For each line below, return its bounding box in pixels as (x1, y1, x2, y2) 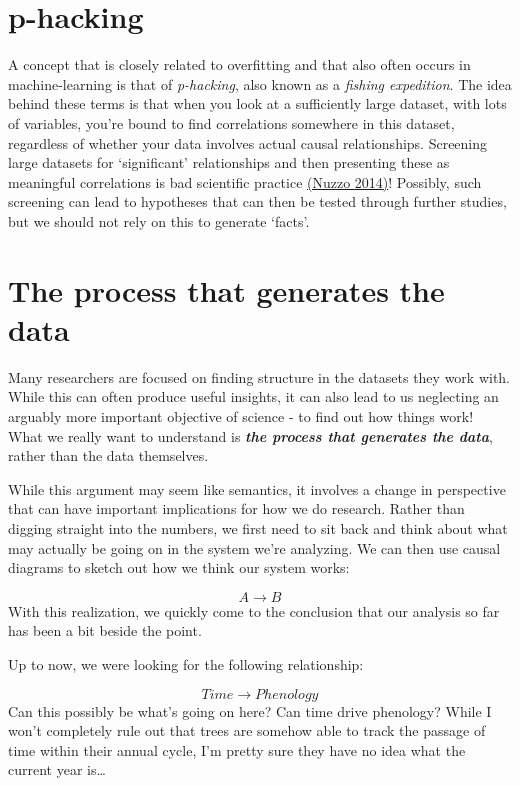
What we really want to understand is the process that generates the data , (8, 425, 493, 446)
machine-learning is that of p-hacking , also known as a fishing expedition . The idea (8, 73, 512, 94)
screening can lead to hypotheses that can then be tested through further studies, (8, 191, 507, 212)
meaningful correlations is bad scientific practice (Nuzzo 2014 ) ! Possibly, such (8, 171, 482, 192)
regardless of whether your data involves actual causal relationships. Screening (8, 132, 488, 153)
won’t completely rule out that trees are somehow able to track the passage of (8, 720, 486, 741)
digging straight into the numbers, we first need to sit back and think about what (8, 517, 508, 538)
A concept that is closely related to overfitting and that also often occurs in (8, 54, 471, 75)
